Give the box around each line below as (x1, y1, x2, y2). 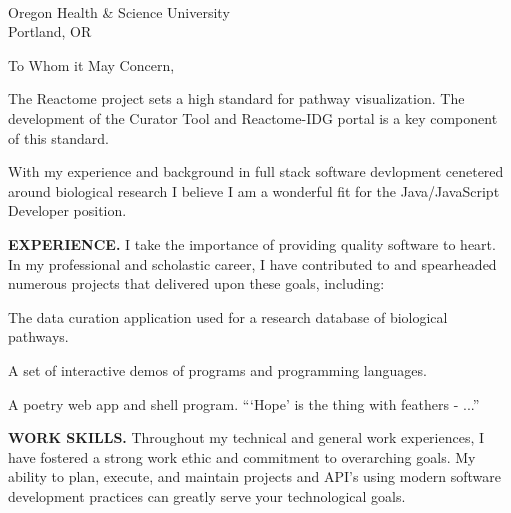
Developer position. (8, 200, 127, 221)
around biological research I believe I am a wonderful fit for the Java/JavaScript (8, 180, 500, 201)
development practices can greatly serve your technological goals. (8, 485, 406, 506)
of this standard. (8, 127, 109, 148)
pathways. (8, 326, 69, 347)
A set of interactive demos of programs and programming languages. (8, 359, 427, 380)
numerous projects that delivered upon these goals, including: (8, 273, 385, 294)
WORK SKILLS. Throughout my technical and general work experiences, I (8, 427, 485, 448)
